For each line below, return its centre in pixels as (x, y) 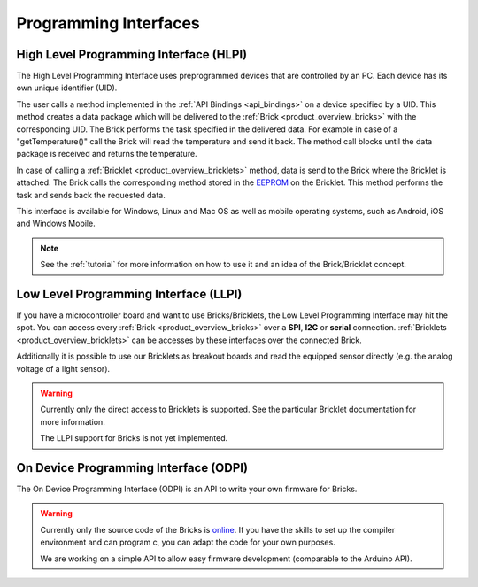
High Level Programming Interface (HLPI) (132, 54)
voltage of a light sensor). (63, 368)
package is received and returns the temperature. (107, 154)
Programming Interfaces (108, 23)
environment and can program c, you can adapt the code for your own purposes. (188, 542)
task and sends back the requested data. (91, 195)
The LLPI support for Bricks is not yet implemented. (134, 438)
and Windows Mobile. (56, 224)
